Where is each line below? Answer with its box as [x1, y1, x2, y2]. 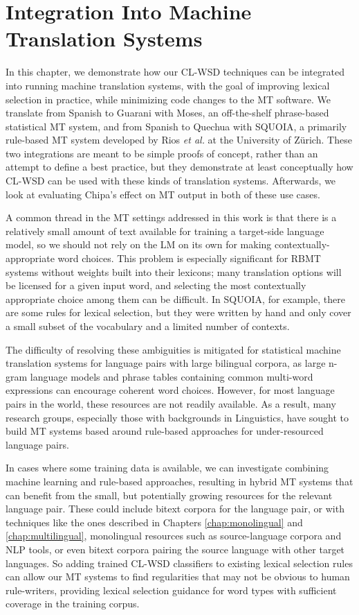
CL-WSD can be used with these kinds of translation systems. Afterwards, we [6, 173, 336, 188]
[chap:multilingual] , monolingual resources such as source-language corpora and [6, 528, 342, 543]
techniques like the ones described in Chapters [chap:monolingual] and [6, 514, 303, 529]
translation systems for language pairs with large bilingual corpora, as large [6, 356, 326, 370]
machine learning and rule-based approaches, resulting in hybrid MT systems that [6, 474, 353, 488]
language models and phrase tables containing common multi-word [30, 369, 313, 383]
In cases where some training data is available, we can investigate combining [6, 460, 329, 475]
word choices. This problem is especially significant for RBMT [57, 251, 321, 266]
